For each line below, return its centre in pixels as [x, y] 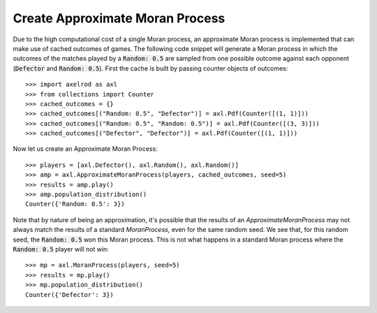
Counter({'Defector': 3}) [70, 294]
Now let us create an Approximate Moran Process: [85, 149]
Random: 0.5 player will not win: [61, 249]
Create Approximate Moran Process [119, 18]
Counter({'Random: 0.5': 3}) [75, 204]
